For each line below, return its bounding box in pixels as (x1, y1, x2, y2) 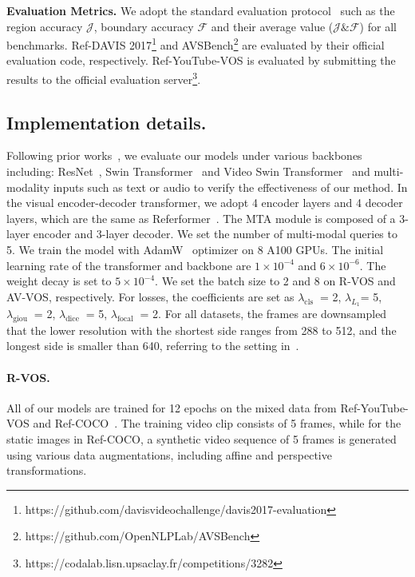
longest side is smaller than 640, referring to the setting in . (6, 337, 299, 354)
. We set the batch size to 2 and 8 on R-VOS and (155, 273, 396, 289)
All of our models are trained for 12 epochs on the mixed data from (6, 399, 337, 416)
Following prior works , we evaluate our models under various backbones (6, 147, 362, 164)
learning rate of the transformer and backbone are (6, 257, 251, 273)
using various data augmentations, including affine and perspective (6, 446, 332, 463)
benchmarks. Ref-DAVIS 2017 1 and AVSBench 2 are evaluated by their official (6, 34, 385, 53)
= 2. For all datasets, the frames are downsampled (140, 305, 387, 322)
